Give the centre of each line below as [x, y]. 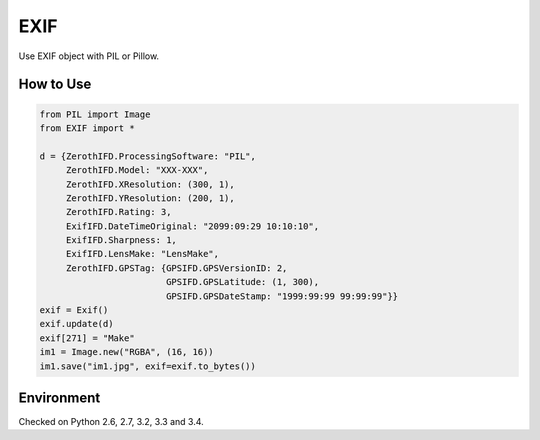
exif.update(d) [76, 324]
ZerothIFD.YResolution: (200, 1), [150, 198]
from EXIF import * [87, 128]
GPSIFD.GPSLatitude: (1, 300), [242, 282]
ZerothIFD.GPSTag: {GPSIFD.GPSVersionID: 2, [176, 268]
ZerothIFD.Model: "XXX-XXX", [137, 170]
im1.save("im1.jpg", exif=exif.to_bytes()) [148, 366]
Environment [59, 397]
